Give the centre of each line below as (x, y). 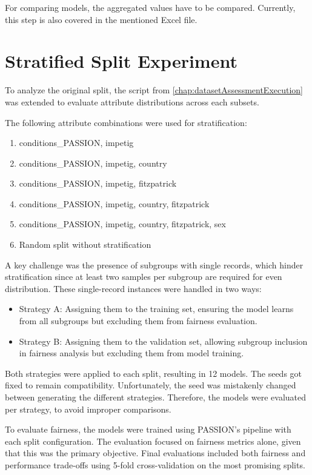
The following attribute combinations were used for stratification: (126, 122)
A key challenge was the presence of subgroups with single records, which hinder (154, 264)
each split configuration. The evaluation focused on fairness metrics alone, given (153, 441)
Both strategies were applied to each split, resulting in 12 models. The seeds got (154, 373)
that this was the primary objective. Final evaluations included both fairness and (155, 453)
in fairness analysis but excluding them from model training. (131, 353)
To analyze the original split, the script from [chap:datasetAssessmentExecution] (154, 90)
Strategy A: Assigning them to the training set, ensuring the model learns (156, 309)
